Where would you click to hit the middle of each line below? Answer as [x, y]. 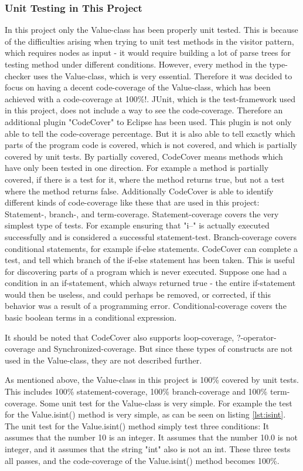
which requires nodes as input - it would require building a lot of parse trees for [148, 53]
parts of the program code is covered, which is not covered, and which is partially [151, 145]
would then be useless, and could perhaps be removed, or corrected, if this [138, 294]
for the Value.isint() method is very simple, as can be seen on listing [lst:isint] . [145, 414]
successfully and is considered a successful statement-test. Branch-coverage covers [151, 236]
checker [18, 75]
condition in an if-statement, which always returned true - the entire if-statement [150, 283]
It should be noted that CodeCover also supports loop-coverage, [120, 337]
